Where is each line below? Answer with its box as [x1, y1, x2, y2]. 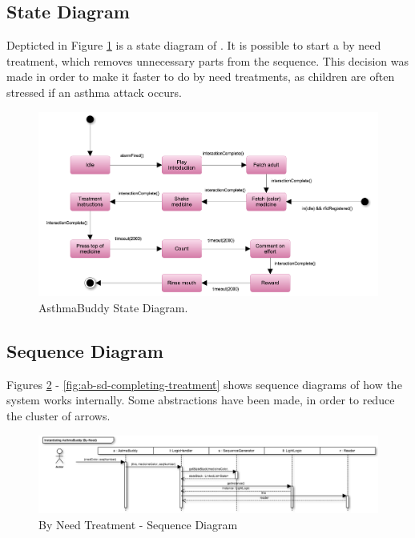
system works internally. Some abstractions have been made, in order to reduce [6, 391, 395, 408]
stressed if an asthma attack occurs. [6, 83, 182, 100]
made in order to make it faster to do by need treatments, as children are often [6, 68, 395, 85]
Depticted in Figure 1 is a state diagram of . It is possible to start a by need [6, 37, 381, 54]
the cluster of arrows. [6, 408, 111, 424]
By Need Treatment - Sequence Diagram [38, 516, 238, 532]
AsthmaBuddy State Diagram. [38, 299, 188, 316]
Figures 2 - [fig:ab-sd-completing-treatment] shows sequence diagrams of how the [6, 375, 402, 392]
